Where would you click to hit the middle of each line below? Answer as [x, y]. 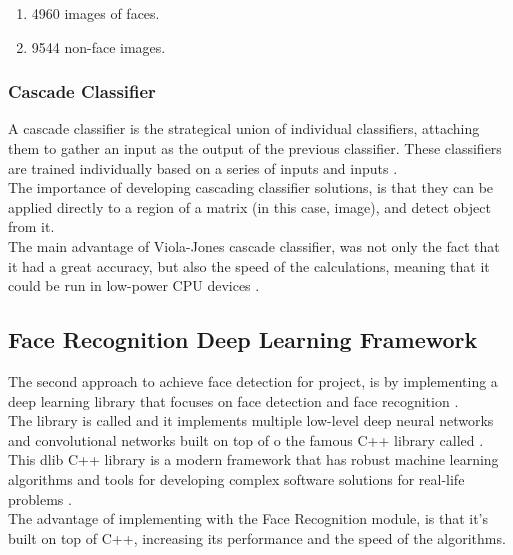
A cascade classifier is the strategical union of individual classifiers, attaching [244, 128]
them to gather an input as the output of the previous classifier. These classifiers [255, 148]
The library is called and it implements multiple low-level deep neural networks [251, 420]
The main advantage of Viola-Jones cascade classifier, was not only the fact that [254, 245]
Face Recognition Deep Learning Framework [243, 339]
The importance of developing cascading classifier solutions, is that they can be [251, 187]
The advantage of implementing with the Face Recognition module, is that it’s [248, 518]
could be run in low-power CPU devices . [134, 285]
